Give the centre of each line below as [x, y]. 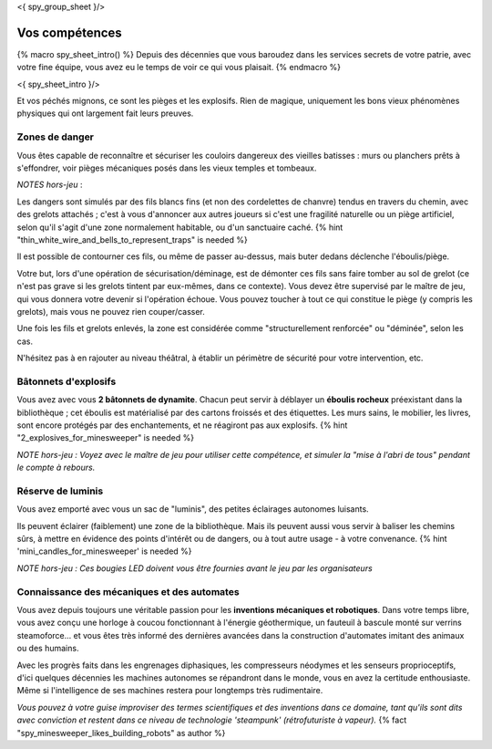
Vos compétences [69, 32]
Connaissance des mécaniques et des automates [128, 591]
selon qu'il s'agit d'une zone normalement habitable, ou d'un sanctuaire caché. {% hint [180, 227]
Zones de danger [56, 137]
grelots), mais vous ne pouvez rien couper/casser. [111, 311]
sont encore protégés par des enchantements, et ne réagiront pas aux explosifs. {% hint [182, 425]
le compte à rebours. [56, 468]
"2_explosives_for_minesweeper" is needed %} [106, 438]
